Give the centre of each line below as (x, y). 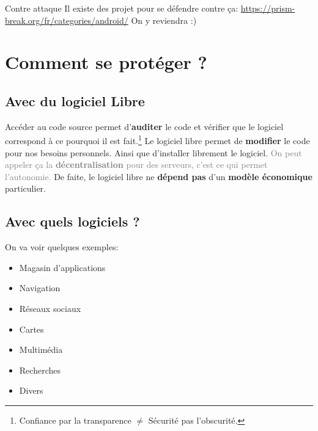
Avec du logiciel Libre (75, 100)
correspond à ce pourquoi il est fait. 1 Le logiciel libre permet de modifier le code (157, 140)
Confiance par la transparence (75, 420)
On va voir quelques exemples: (62, 247)
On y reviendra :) (164, 20)
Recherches (40, 370)
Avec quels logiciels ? (72, 221)
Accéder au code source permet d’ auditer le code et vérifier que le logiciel (144, 126)
